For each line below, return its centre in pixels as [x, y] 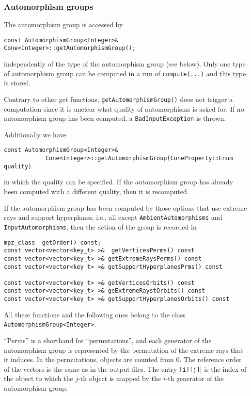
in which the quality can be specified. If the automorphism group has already [118, 182]
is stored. [17, 83]
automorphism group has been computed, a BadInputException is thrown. [115, 118]
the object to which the [39, 378]
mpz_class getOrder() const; [53, 242]
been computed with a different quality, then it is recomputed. [96, 191]
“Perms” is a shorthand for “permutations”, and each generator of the [108, 340]
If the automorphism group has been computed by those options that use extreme [125, 207]
